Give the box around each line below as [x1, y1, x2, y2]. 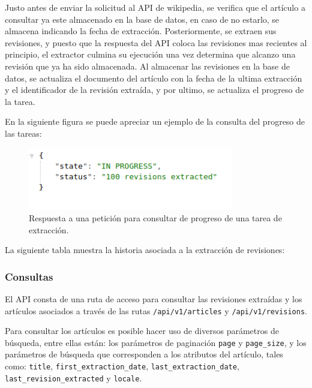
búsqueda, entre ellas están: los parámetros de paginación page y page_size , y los [5, 336, 307, 348]
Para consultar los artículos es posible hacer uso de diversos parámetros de [5, 324, 279, 337]
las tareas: [5, 127, 42, 139]
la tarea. [5, 95, 35, 107]
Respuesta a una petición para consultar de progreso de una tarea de [29, 211, 282, 224]
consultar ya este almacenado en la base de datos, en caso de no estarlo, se [5, 13, 280, 25]
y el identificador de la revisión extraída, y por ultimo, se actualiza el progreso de [5, 83, 304, 96]
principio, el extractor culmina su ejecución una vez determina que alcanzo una [5, 48, 296, 61]
